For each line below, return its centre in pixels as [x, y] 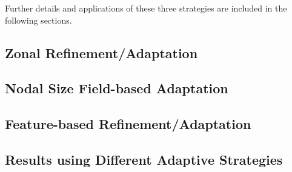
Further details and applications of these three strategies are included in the [146, 8]
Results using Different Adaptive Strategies [144, 159]
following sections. [38, 20]
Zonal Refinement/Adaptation [101, 52]
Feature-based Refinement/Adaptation [128, 124]
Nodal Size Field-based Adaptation [117, 88]
